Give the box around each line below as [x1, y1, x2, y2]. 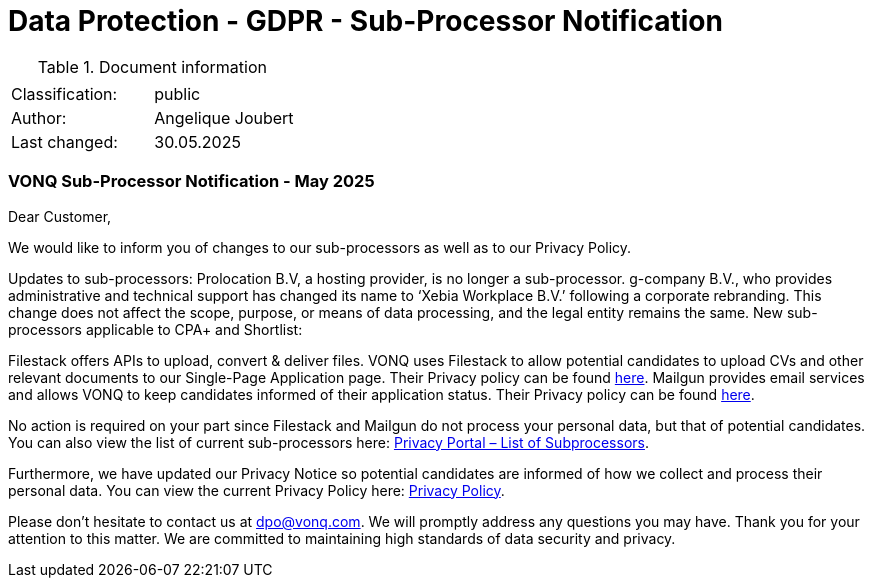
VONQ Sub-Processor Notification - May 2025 [8, 171, 375, 192]
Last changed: [11, 131, 118, 152]
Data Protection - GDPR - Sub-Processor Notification [8, 4, 723, 38]
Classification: [11, 83, 118, 104]
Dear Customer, [8, 207, 112, 225]
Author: [11, 107, 67, 128]
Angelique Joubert [154, 107, 294, 128]
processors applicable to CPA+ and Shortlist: [8, 320, 303, 338]
